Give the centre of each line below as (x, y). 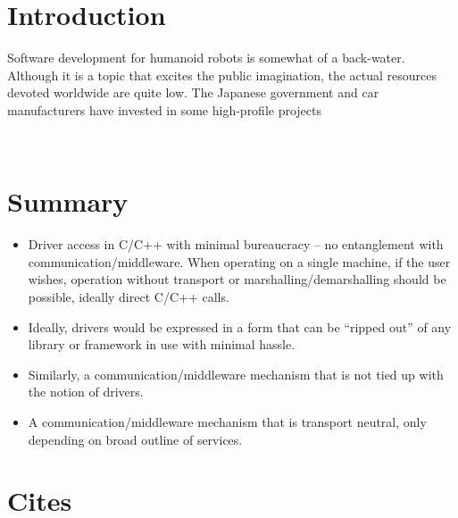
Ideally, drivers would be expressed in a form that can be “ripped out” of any (240, 326)
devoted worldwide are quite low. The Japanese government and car (193, 92)
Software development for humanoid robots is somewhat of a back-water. (206, 58)
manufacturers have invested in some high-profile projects (165, 109)
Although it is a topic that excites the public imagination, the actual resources (222, 75)
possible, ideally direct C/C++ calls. (129, 297)
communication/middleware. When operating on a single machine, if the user (239, 261)
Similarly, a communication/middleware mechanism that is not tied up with (236, 374)
